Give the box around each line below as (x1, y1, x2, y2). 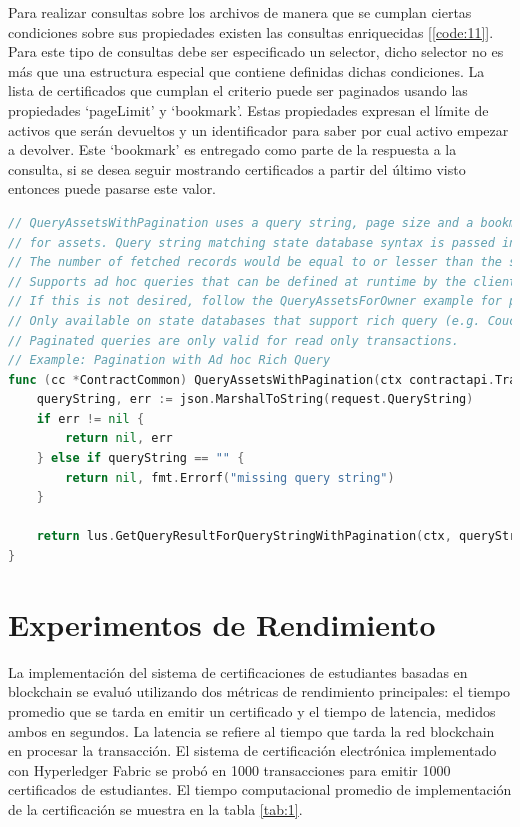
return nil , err (65, 431, 173, 446)
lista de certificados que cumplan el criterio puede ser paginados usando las (8, 80, 468, 101)
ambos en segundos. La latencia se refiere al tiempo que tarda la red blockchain (8, 720, 495, 741)
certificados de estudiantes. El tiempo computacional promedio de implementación (8, 779, 512, 800)
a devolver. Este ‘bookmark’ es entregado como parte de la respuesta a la (8, 139, 457, 160)
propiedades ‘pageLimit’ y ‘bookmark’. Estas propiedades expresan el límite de (8, 99, 489, 120)
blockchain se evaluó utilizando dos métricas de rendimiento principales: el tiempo (8, 681, 511, 702)
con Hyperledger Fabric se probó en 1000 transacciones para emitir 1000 (8, 759, 451, 780)
